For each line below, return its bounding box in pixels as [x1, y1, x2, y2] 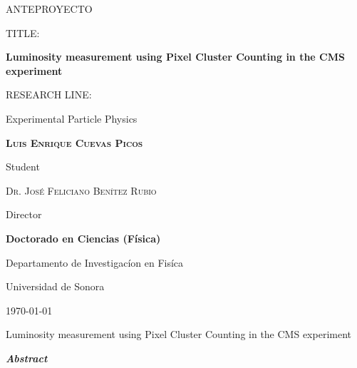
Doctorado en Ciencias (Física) [6, 230, 161, 245]
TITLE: [6, 25, 40, 40]
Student [6, 159, 40, 174]
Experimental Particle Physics [6, 111, 138, 126]
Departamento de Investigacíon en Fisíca [6, 255, 184, 270]
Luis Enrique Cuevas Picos [6, 135, 143, 150]
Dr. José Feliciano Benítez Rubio [6, 183, 157, 198]
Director [6, 207, 42, 222]
